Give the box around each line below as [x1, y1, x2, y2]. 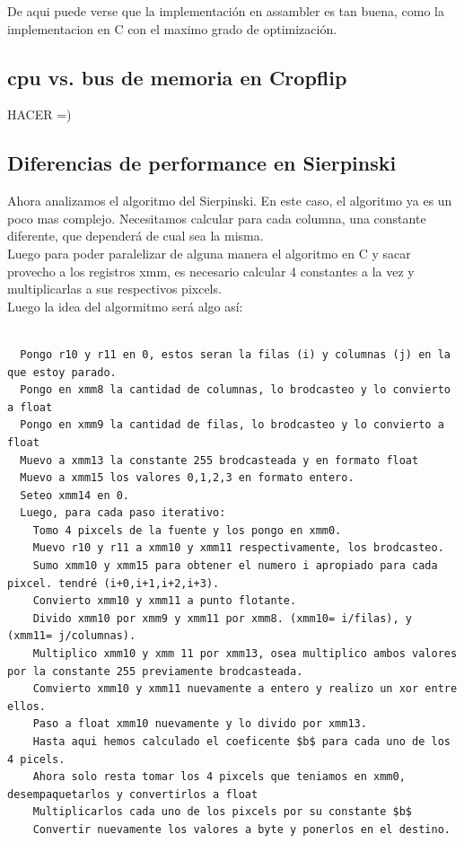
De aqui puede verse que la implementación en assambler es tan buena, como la [7, 2, 445, 20]
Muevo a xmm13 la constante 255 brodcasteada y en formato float [20, 453, 419, 467]
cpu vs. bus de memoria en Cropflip [7, 63, 347, 91]
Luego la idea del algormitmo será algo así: [7, 296, 243, 315]
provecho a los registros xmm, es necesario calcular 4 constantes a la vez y [7, 261, 415, 280]
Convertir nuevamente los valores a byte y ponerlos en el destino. [32, 822, 451, 836]
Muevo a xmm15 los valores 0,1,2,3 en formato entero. [20, 471, 355, 485]
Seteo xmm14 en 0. [20, 488, 130, 502]
